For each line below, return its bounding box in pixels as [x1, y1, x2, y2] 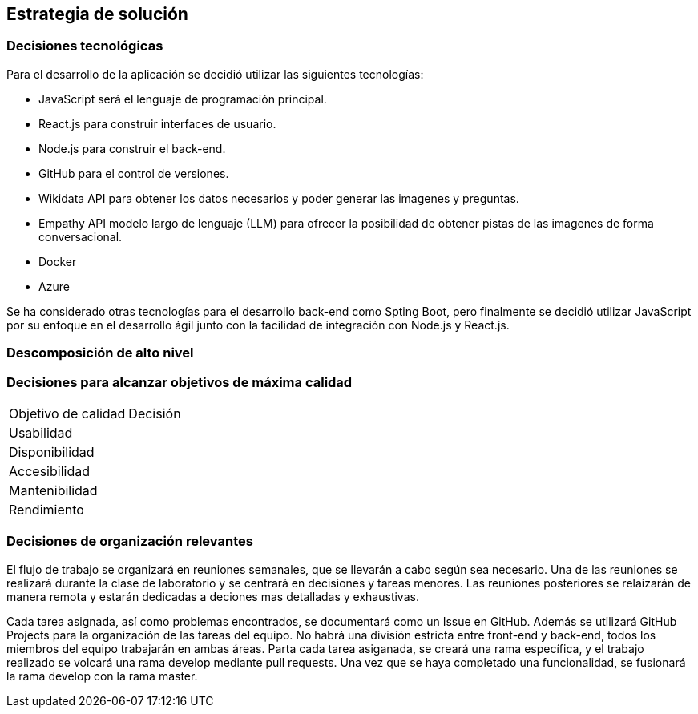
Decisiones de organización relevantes [6, 533, 253, 550]
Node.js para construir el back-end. [38, 141, 226, 155]
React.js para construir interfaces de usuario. [38, 116, 276, 131]
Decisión [128, 405, 181, 422]
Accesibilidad [9, 462, 90, 479]
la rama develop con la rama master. [6, 668, 198, 683]
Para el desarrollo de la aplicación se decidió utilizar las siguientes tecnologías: [6, 67, 424, 81]
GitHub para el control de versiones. [38, 166, 229, 180]
